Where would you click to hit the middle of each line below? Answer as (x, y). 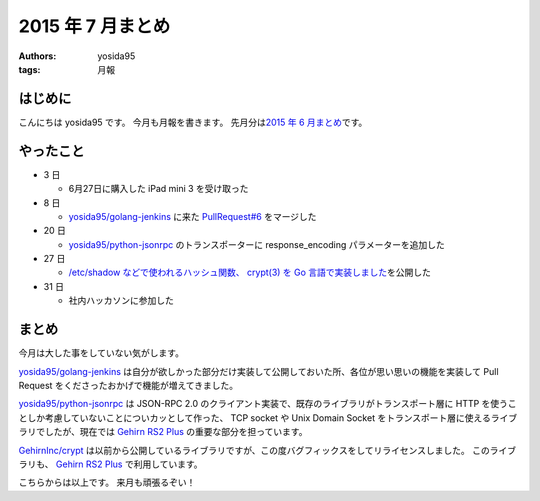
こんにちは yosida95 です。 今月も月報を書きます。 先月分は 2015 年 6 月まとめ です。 (193, 122)
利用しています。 (168, 464)
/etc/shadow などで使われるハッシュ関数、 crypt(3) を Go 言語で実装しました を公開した (250, 272)
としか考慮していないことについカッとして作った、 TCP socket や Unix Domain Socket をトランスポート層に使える (255, 417)
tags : (29, 69)
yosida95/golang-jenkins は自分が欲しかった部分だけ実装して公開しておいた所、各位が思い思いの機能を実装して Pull (258, 371)
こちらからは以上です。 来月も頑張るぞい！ (107, 482)
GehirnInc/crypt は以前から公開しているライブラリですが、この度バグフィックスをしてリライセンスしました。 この (254, 450)
